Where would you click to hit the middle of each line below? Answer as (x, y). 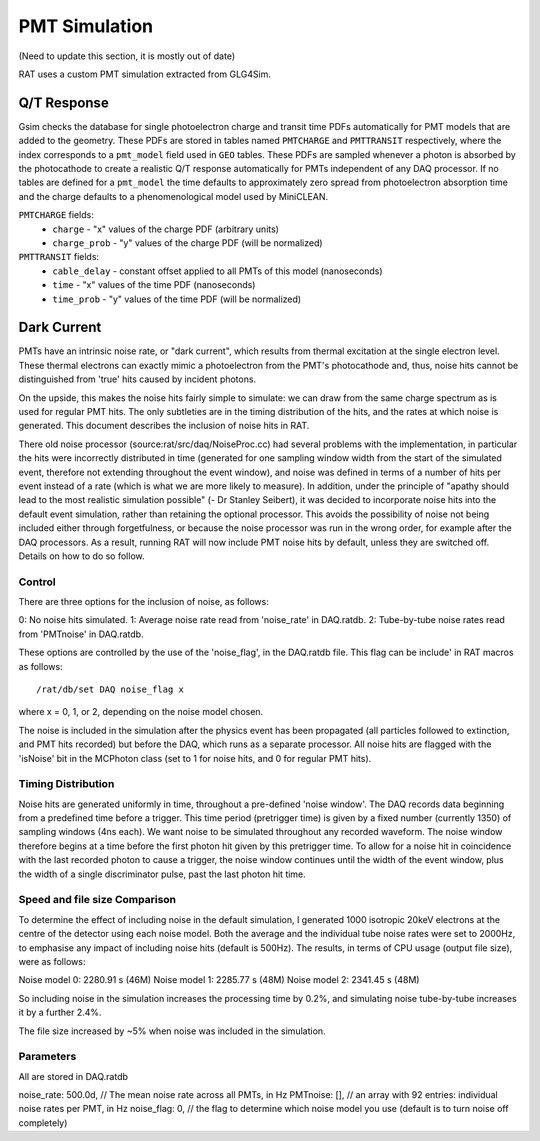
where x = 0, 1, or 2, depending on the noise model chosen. (141, 712)
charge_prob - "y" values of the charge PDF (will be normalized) (188, 242)
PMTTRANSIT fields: (59, 257)
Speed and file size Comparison (97, 900)
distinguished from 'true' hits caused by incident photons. (137, 379)
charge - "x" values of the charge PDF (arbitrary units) (166, 229)
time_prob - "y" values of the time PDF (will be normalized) (177, 299)
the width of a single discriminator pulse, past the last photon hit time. (162, 874)
